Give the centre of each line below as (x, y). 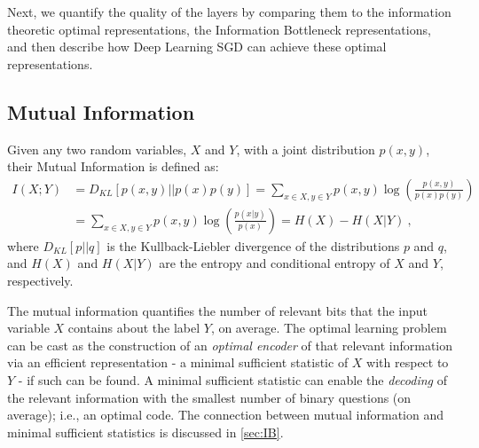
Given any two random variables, (97, 149)
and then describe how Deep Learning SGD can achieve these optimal (197, 47)
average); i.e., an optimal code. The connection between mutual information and (226, 415)
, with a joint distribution (306, 149)
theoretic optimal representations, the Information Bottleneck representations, (219, 29)
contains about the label (134, 328)
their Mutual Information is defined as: (113, 166)
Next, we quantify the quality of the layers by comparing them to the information (229, 12)
